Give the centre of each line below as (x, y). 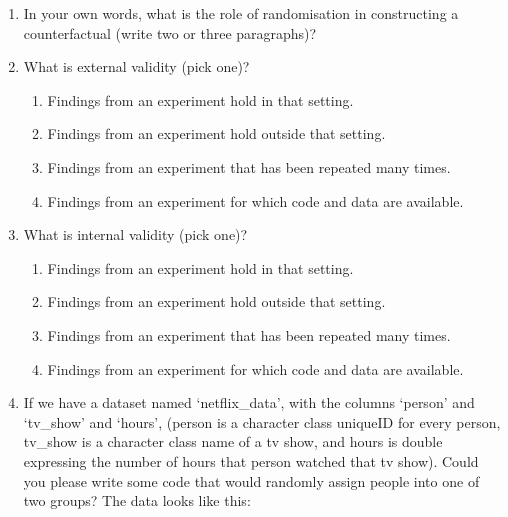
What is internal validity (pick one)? (135, 234)
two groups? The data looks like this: (137, 500)
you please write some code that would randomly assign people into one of (251, 480)
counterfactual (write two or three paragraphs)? (170, 32)
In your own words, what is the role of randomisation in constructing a (241, 13)
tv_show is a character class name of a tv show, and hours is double (233, 441)
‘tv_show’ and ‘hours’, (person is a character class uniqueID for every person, (262, 421)
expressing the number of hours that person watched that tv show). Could (251, 460)
